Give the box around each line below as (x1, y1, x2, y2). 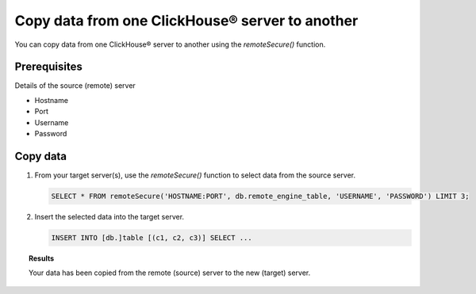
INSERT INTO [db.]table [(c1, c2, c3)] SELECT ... (51, 233, 253, 242)
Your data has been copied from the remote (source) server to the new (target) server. (29, 268, 311, 277)
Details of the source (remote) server (14, 81, 136, 90)
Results (29, 254, 55, 263)
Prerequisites (14, 60, 83, 74)
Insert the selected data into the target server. (34, 212, 185, 221)
